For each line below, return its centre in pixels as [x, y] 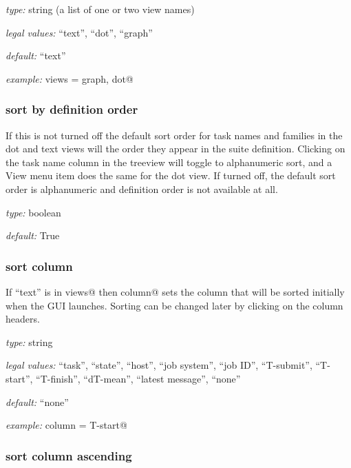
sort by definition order [72, 109]
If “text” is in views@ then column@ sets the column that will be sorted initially [175, 291]
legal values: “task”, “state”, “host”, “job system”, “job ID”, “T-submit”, [159, 365]
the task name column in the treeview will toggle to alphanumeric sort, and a [169, 162]
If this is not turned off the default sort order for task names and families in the [174, 135]
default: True [33, 235]
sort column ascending [69, 455]
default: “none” [37, 401]
